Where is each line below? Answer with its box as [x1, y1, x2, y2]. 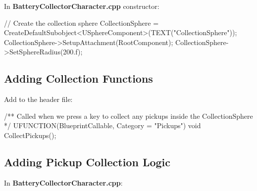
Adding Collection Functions [4, 71, 153, 86]
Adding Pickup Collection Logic [4, 154, 170, 169]
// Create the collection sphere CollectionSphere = [4, 17, 159, 28]
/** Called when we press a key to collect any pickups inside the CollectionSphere [4, 110, 253, 121]
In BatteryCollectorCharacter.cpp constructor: [4, 1, 159, 11]
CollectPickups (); [4, 130, 56, 140]
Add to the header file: [4, 94, 73, 104]
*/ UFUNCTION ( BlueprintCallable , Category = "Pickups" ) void [4, 120, 201, 131]
